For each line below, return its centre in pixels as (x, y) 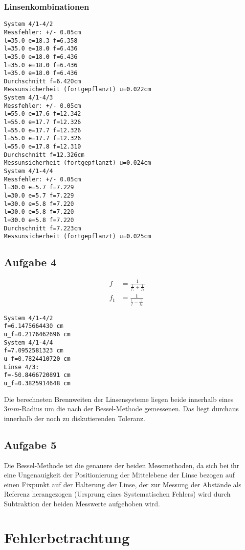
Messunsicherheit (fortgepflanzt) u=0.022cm (78, 89)
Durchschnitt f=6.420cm (43, 81)
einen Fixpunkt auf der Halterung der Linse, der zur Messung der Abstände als (123, 484)
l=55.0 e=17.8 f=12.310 (43, 147)
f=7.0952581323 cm (34, 351)
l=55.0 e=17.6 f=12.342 (43, 114)
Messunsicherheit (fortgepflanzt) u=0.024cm (78, 163)
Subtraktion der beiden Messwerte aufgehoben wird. (82, 504)
